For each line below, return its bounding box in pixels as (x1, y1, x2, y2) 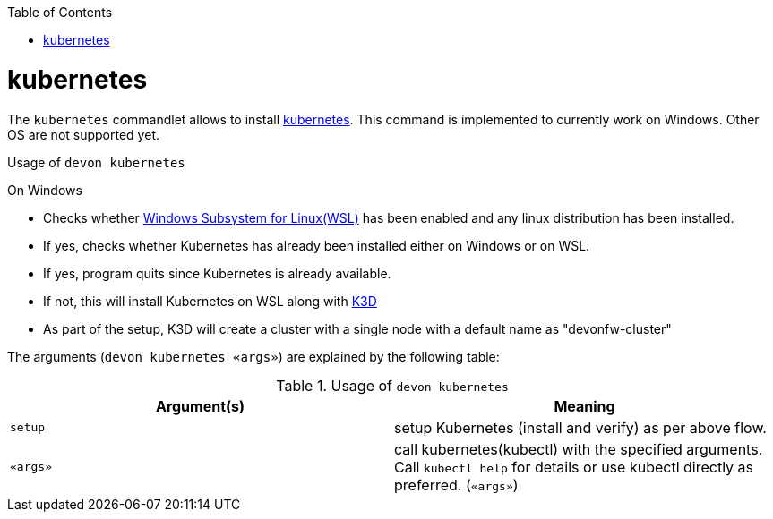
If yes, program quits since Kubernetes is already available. (43, 265, 391, 281)
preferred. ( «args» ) (394, 475, 519, 494)
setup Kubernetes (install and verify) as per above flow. (394, 418, 767, 437)
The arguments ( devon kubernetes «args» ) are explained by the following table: (7, 348, 500, 364)
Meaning (554, 396, 615, 415)
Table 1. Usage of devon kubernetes (276, 376, 509, 395)
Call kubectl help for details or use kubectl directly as (394, 457, 754, 476)
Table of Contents (7, 4, 113, 20)
